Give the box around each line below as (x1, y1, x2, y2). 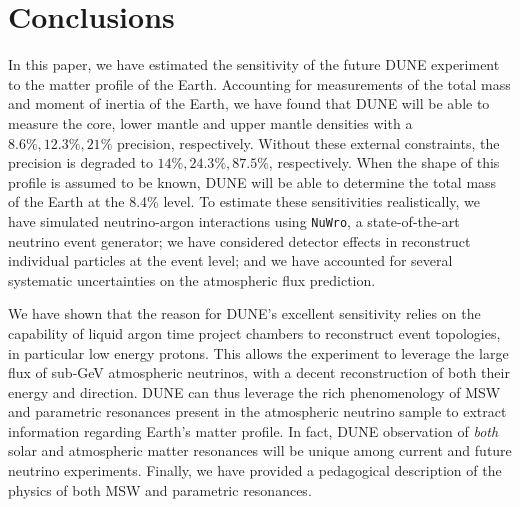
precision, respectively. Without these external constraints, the (116, 132, 500, 153)
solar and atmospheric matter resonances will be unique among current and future (8, 440, 512, 461)
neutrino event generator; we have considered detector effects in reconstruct (8, 230, 471, 251)
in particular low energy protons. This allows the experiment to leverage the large (8, 342, 509, 363)
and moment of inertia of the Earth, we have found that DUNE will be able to (8, 93, 490, 114)
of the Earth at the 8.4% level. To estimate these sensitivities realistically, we (8, 191, 481, 212)
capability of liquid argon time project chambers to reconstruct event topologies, (8, 322, 501, 343)
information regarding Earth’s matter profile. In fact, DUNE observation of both (8, 420, 499, 441)
